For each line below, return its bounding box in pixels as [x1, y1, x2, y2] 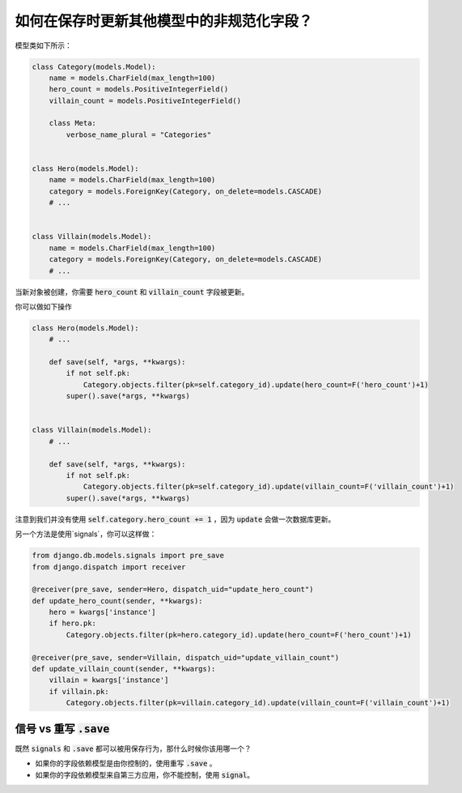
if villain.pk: [49, 687, 109, 696]
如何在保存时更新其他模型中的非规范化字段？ [15, 12, 313, 30]
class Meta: [49, 118, 97, 128]
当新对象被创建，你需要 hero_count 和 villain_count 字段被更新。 [15, 287, 249, 296]
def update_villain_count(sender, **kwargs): [32, 664, 216, 674]
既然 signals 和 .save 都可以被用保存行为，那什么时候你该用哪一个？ [15, 744, 252, 753]
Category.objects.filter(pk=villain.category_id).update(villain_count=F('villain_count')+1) [66, 698, 451, 708]
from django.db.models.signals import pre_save [32, 551, 224, 561]
